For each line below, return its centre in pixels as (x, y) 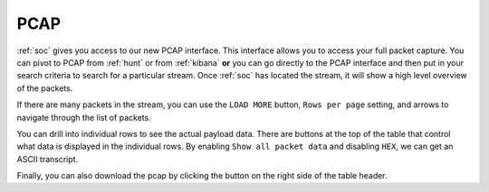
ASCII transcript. (48, 159)
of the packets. (45, 88)
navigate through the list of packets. (84, 117)
